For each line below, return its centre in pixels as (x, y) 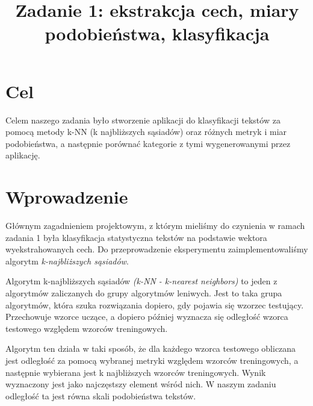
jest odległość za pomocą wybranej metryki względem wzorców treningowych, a (152, 360)
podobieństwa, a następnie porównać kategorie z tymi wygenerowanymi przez (148, 143)
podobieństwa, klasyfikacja (157, 33)
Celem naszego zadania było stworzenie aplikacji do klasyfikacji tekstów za (143, 120)
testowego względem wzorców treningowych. (87, 328)
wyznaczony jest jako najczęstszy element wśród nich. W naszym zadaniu (141, 384)
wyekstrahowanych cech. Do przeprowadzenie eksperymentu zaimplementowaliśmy (157, 249)
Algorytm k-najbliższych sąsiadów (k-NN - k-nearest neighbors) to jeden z (141, 281)
